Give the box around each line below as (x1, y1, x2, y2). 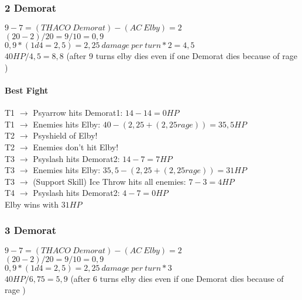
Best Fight (5, 84, 49, 96)
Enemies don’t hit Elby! (33, 140, 119, 153)
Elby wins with (5, 198, 59, 210)
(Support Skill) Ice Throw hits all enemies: (33, 175, 186, 187)
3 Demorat (5, 223, 57, 237)
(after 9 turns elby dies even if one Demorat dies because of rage (66, 50, 297, 62)
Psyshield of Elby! (33, 129, 98, 142)
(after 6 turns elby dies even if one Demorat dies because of (70, 272, 284, 284)
